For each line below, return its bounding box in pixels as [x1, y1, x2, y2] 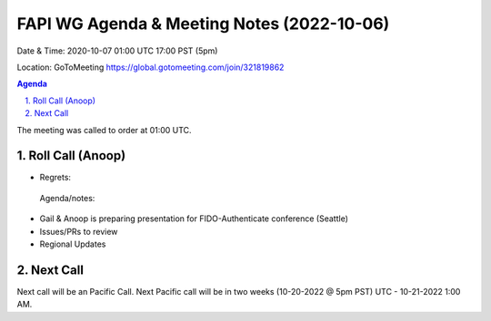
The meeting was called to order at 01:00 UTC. [16, 124, 192, 135]
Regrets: [39, 172, 72, 183]
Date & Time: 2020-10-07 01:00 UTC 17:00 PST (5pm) [16, 45, 218, 56]
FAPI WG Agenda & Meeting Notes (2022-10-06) [16, 14, 390, 34]
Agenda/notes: [39, 192, 95, 203]
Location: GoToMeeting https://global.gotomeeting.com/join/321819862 [16, 62, 285, 73]
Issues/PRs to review [39, 226, 118, 237]
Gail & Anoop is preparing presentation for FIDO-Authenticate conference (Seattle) [39, 213, 349, 224]
